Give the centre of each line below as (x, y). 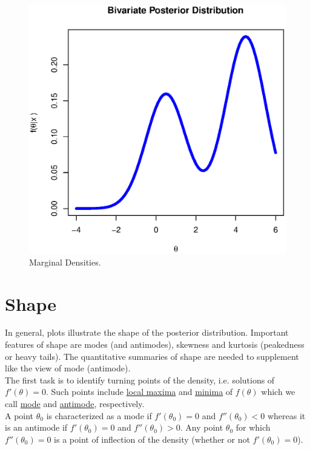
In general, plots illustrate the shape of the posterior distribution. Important (147, 332)
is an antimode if (36, 427)
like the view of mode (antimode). (68, 368)
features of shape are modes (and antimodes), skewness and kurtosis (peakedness (155, 344)
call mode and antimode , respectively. (75, 404)
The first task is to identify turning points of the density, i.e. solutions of (140, 380)
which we (278, 392)
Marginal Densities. (65, 262)
